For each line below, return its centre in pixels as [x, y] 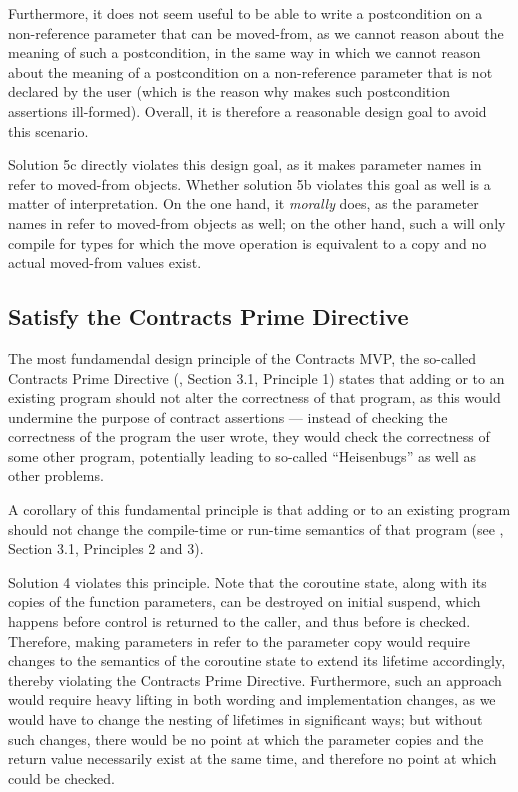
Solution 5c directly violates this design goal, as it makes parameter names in [245, 164]
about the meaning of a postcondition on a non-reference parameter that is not [250, 71]
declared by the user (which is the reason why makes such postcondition [229, 91]
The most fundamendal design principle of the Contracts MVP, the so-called [242, 357]
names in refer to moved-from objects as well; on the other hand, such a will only [257, 222]
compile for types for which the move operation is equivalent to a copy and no [247, 242]
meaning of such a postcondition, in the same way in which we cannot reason [244, 52]
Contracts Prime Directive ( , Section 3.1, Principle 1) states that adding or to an [256, 377]
